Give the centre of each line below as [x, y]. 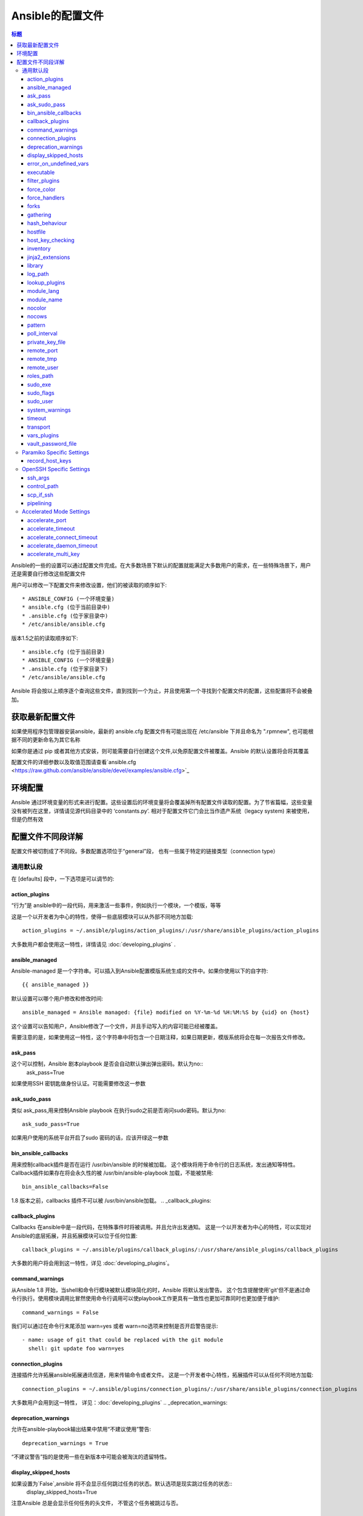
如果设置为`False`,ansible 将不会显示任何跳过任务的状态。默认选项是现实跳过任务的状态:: [122, 1483]
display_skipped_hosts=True [62, 1492]
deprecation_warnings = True [65, 1443]
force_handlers [46, 198]
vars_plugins [43, 435]
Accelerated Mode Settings [56, 512]
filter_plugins [44, 181]
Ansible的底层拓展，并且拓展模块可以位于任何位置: [74, 1236]
